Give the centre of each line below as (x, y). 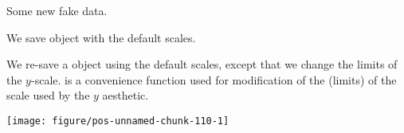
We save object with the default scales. (101, 37)
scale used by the (48, 95)
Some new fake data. (57, 10)
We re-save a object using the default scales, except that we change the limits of (202, 64)
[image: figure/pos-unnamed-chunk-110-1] (118, 121)
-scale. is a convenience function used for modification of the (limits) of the (214, 79)
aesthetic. (126, 95)
